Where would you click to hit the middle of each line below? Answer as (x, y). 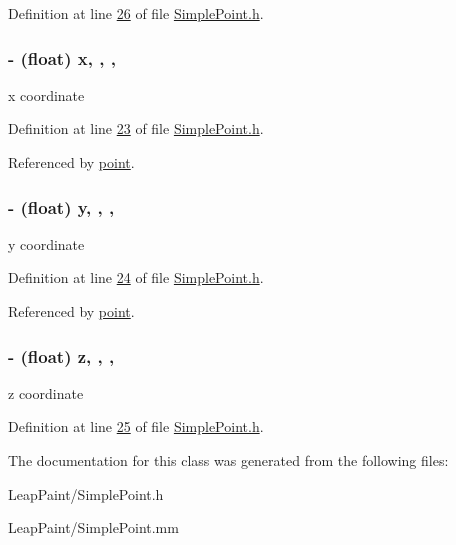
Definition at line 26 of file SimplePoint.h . (136, 13)
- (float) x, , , (62, 57)
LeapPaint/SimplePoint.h (86, 493)
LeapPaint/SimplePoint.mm (93, 527)
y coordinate (46, 243)
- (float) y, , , (61, 206)
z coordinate (46, 392)
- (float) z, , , (61, 355)
